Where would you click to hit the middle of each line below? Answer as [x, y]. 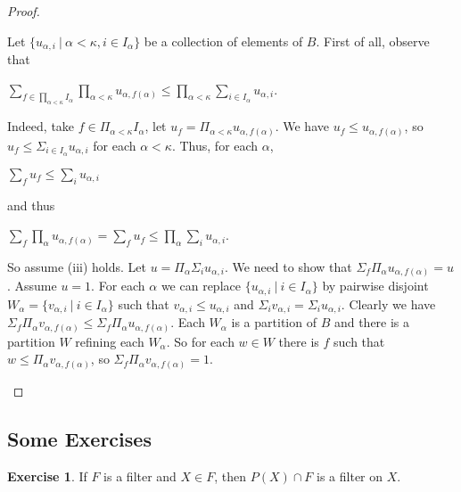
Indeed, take [41, 126]
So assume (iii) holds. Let [77, 266]
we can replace [201, 286]
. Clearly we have [388, 303]
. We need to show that [288, 266]
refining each [110, 341]
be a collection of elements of [223, 41]
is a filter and [140, 476]
